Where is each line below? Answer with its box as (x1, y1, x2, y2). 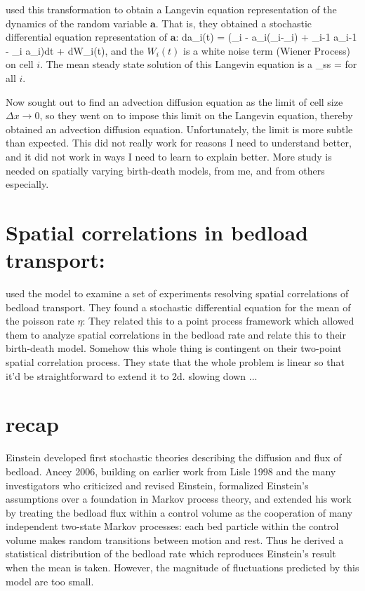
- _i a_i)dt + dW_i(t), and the (6, 43, 144, 57)
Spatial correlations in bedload (6, 217, 308, 246)
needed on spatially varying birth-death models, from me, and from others (6, 163, 325, 177)
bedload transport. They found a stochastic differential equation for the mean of (6, 299, 351, 314)
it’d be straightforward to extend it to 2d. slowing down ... (6, 368, 258, 383)
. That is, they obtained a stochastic (155, 15, 312, 30)
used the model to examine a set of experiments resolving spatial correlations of (6, 286, 349, 301)
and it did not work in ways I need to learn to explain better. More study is (6, 149, 332, 163)
